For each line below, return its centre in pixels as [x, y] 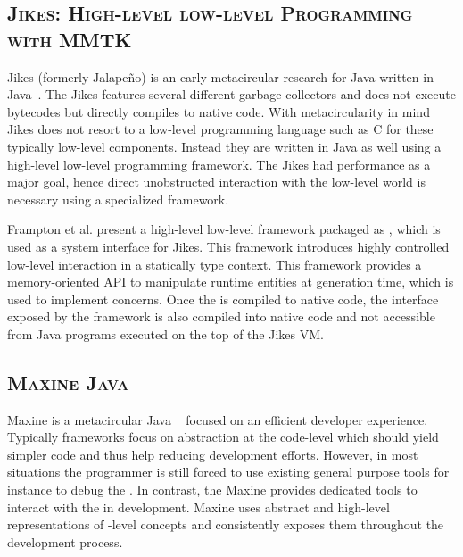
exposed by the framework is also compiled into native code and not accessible [221, 316]
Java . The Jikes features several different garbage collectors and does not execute [231, 94]
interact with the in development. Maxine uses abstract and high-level [198, 507]
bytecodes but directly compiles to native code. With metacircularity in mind [219, 111]
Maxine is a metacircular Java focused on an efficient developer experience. [218, 419]
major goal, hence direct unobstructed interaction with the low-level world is [216, 182]
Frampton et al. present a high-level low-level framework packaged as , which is [224, 229]
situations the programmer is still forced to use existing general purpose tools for [228, 472]
